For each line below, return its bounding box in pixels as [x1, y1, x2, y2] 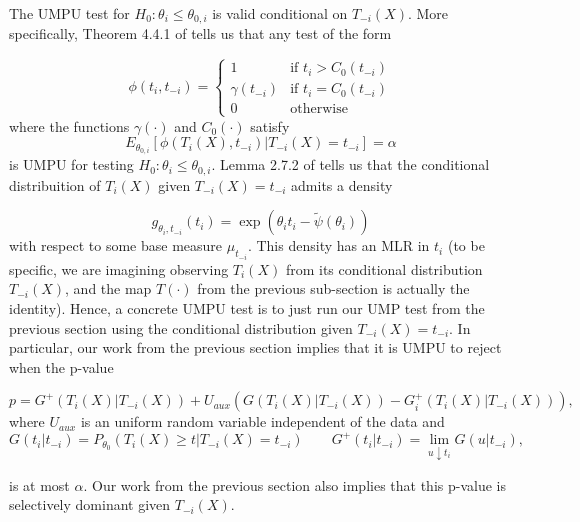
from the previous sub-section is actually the [197, 278, 470, 299]
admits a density [291, 174, 393, 195]
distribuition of [9, 174, 101, 195]
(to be [447, 235, 485, 256]
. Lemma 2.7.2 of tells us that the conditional [211, 154, 490, 175]
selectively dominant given [9, 494, 171, 515]
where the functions [9, 115, 130, 136]
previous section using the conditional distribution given [9, 317, 353, 338]
